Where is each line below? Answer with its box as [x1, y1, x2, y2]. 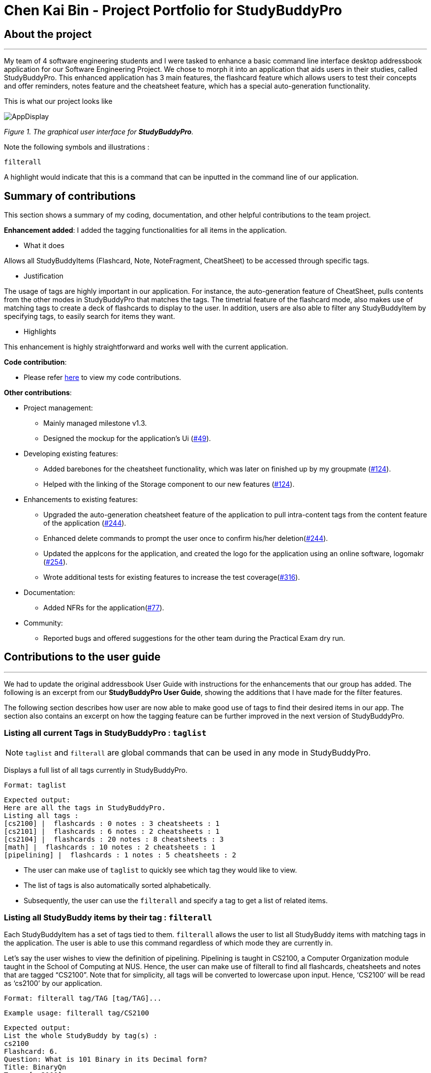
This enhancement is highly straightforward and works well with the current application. [4, 343, 288, 351]
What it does [24, 241, 64, 250]
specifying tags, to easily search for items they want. [4, 312, 175, 321]
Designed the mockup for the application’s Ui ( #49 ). [43, 434, 211, 443]
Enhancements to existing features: [24, 495, 138, 504]
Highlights [24, 327, 57, 336]
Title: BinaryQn [4, 1063, 66, 1072]
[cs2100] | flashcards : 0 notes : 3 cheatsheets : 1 [4, 819, 220, 827]
